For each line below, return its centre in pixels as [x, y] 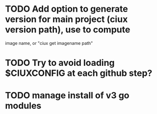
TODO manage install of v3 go [67, 95]
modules [23, 106]
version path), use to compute [68, 30]
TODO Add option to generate [67, 9]
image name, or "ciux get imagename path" [49, 43]
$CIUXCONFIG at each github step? [79, 73]
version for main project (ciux [66, 19]
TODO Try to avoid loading [60, 63]
